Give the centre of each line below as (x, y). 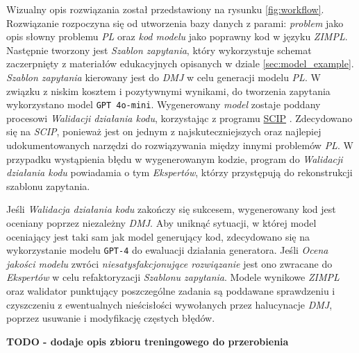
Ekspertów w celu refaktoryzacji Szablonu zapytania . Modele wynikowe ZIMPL (173, 277)
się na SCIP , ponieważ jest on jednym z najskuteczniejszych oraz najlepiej (164, 131)
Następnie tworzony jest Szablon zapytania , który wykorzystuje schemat (159, 50)
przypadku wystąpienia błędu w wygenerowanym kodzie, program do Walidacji (175, 158)
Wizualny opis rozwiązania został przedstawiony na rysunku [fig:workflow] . (165, 9)
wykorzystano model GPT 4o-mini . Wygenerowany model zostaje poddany (164, 104)
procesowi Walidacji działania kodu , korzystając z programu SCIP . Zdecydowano (179, 118)
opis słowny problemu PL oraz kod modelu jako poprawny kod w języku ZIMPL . (177, 36)
